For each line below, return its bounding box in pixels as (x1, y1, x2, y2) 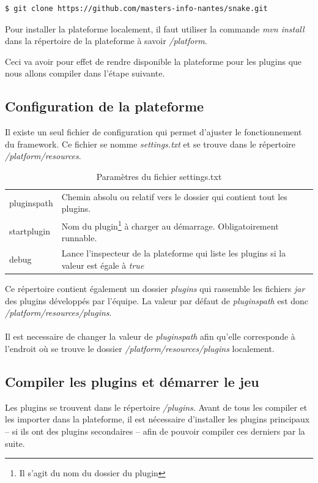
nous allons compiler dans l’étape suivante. (5, 67, 165, 80)
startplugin (9, 224, 51, 237)
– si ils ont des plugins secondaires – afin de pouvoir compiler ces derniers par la (5, 424, 305, 437)
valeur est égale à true (61, 258, 144, 271)
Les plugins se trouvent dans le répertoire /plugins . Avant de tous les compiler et (5, 400, 308, 413)
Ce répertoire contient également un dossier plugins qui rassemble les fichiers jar (5, 282, 305, 295)
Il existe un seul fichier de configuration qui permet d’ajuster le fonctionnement (5, 125, 302, 138)
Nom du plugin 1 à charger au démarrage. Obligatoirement (61, 218, 279, 232)
